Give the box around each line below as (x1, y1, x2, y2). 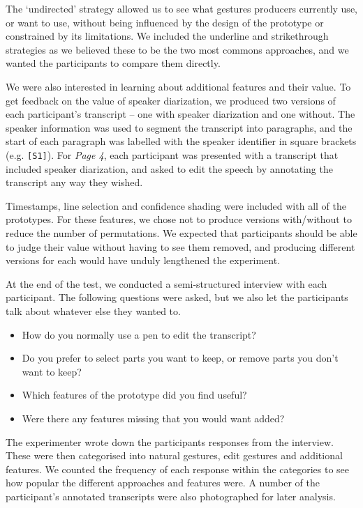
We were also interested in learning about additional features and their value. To (6, 79, 351, 93)
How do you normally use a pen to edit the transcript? (22, 327, 256, 341)
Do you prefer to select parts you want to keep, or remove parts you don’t (22, 351, 339, 365)
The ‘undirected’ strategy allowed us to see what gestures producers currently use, (6, 1, 357, 15)
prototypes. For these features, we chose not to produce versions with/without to (6, 212, 352, 226)
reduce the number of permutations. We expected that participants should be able (6, 225, 357, 240)
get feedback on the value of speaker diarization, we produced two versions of (6, 93, 336, 107)
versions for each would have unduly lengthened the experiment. (6, 253, 281, 268)
